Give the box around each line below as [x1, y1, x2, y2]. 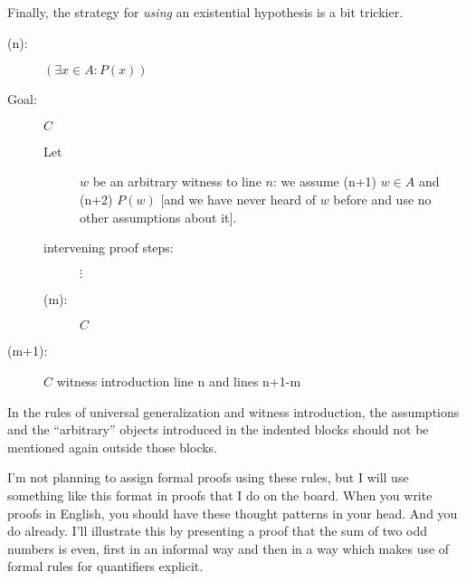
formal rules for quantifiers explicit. [7, 557, 204, 576]
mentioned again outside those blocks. [7, 437, 218, 456]
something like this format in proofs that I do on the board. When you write [7, 485, 433, 504]
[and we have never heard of [160, 189, 316, 208]
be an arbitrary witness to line [92, 172, 262, 191]
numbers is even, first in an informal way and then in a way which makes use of [7, 538, 450, 557]
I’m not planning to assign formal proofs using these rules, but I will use [7, 468, 409, 487]
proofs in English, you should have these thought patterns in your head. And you [7, 503, 458, 522]
